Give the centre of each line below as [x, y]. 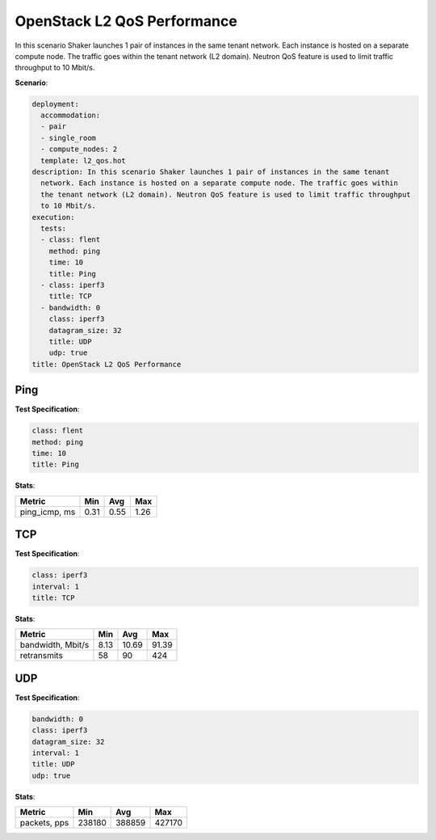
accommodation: [71, 116]
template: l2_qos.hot [84, 160]
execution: [53, 217]
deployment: [56, 104]
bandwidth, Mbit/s [55, 645]
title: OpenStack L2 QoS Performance [107, 364]
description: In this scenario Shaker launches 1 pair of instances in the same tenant [211, 172]
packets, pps [44, 823]
